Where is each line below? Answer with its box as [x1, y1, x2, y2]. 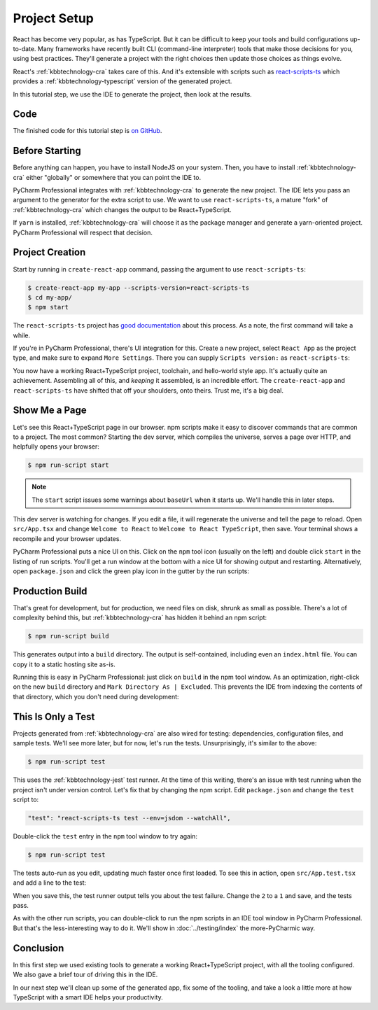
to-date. [13, 44, 36, 52]
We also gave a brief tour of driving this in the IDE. [13, 970, 158, 979]
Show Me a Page [13, 405, 87, 416]
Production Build [13, 585, 87, 597]
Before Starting [13, 145, 82, 157]
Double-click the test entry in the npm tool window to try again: [13, 832, 197, 840]
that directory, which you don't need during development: [13, 692, 179, 701]
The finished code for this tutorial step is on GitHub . [13, 127, 162, 135]
